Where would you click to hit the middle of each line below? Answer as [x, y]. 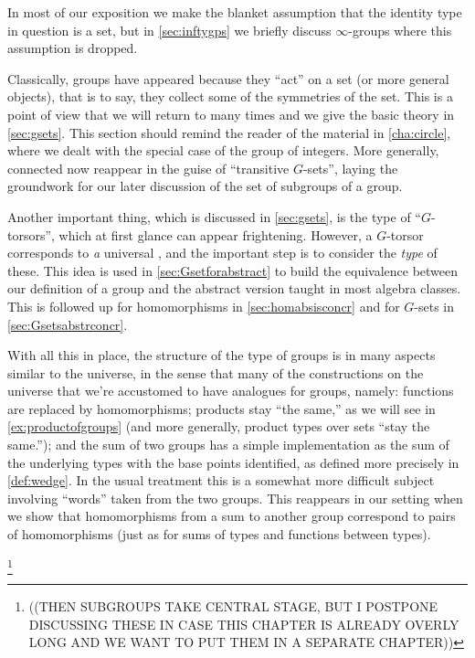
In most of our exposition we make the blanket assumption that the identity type [235, 12]
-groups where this [400, 30]
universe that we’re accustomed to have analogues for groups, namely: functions [231, 391]
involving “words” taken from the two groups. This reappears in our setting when [235, 498]
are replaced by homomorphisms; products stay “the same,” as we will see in [222, 408]
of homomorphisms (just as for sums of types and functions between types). [219, 534]
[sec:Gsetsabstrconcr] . [68, 324]
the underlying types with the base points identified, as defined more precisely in [233, 462]
